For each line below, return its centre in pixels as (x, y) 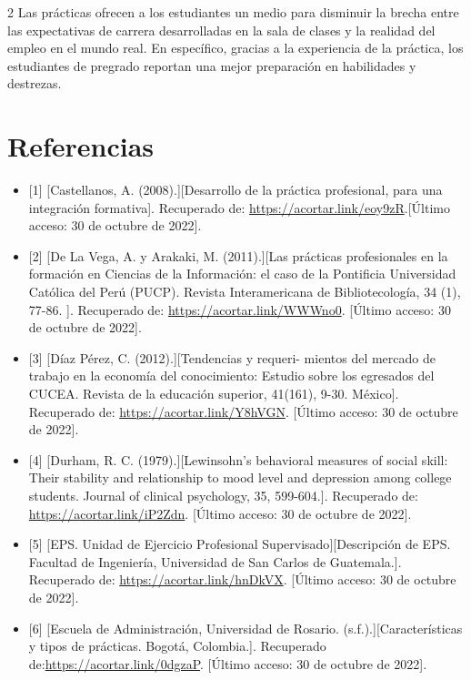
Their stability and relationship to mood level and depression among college (240, 477)
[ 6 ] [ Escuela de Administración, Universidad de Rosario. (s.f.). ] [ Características (246, 628)
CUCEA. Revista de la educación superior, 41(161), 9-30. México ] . (214, 394)
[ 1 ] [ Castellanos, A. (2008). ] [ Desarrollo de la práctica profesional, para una (235, 190)
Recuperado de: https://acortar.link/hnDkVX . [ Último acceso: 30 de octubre (242, 579)
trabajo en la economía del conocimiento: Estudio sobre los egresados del (231, 376)
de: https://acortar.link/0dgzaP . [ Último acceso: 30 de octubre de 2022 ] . (228, 663)
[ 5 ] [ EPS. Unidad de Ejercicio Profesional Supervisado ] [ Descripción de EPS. (240, 544)
